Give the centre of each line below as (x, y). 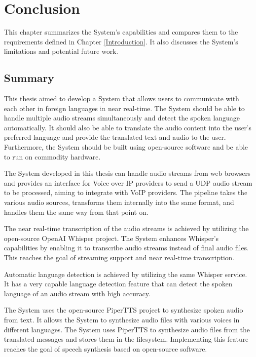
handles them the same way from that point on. (76, 212)
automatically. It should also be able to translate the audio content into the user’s (128, 127)
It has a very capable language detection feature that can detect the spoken (118, 284)
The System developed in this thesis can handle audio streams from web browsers (127, 173)
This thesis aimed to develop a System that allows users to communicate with (122, 99)
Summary (29, 78)
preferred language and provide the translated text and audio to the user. (115, 137)
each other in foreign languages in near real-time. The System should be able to (125, 108)
